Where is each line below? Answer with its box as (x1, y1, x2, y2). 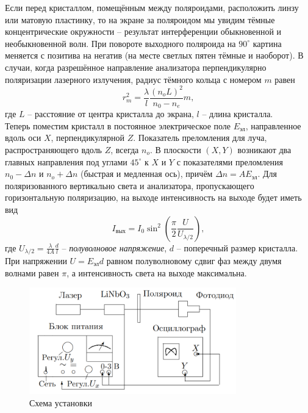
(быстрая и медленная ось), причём (80, 167, 213, 180)
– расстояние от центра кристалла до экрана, (27, 107, 194, 120)
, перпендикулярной (51, 131, 125, 144)
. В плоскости (149, 143, 201, 156)
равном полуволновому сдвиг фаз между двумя (106, 254, 282, 267)
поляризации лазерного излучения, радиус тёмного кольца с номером (5, 73, 262, 85)
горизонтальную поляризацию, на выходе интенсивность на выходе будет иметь (5, 191, 302, 204)
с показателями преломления (176, 155, 283, 168)
